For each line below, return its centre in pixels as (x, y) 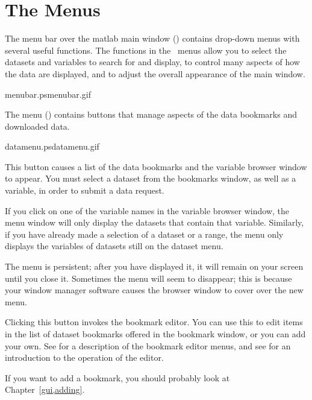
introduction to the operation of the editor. (84, 357)
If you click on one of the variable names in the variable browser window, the (147, 210)
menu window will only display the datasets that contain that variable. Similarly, (154, 222)
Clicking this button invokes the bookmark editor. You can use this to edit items (154, 322)
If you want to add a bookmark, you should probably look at (117, 377)
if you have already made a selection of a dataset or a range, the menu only (144, 234)
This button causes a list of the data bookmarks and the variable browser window (156, 166)
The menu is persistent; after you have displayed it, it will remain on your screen (154, 266)
